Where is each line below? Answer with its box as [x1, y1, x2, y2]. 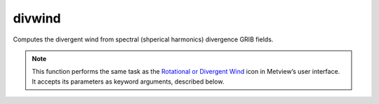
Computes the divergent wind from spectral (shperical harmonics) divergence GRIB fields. [13, 35, 274, 44]
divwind [13, 11, 61, 26]
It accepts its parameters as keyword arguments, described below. [32, 77, 225, 86]
